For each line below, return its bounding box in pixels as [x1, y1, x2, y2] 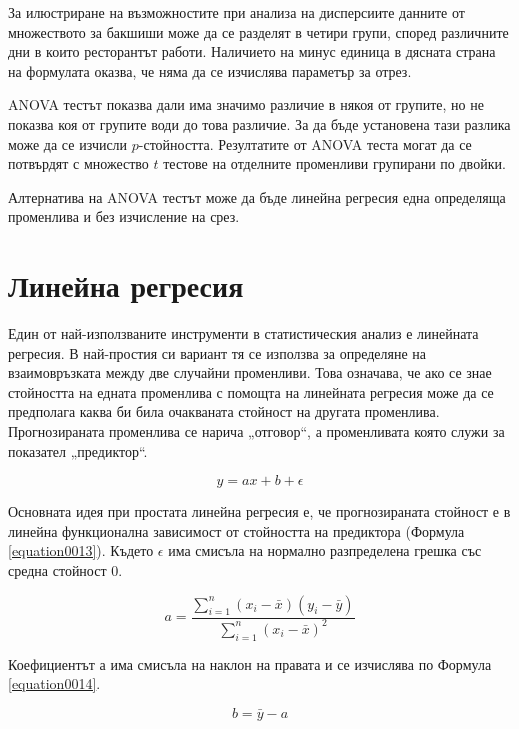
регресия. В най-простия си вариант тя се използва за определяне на [8, 342, 427, 363]
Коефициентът [8, 653, 95, 674]
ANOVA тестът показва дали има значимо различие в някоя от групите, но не [8, 94, 484, 115]
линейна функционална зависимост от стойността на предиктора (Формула [8, 520, 465, 541]
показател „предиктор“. [8, 440, 148, 461]
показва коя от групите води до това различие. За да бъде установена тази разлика [8, 113, 511, 134]
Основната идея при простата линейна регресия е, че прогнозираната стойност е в [8, 501, 511, 522]
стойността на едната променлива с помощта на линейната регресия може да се [8, 381, 494, 402]
